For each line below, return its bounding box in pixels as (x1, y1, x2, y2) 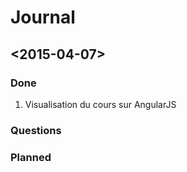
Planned (10, 150, 52, 164)
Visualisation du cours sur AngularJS (24, 98, 177, 110)
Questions (10, 123, 62, 137)
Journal (10, 6, 76, 29)
